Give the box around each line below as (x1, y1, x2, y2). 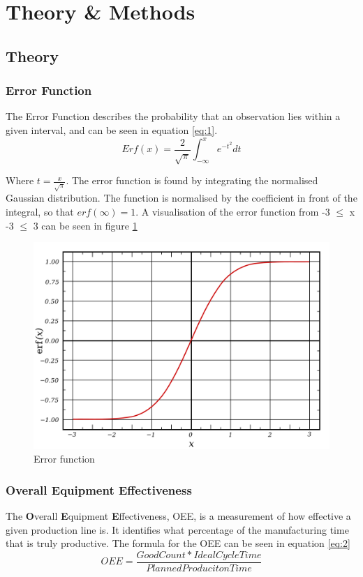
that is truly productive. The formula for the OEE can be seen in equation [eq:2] (6, 536, 350, 550)
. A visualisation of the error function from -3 (135, 204, 330, 218)
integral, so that (6, 204, 74, 218)
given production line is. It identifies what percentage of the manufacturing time (6, 522, 349, 537)
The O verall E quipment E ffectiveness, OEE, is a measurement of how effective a (6, 509, 351, 523)
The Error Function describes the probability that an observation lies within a (6, 109, 341, 123)
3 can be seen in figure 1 (33, 218, 138, 232)
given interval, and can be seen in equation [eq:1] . (6, 122, 218, 137)
